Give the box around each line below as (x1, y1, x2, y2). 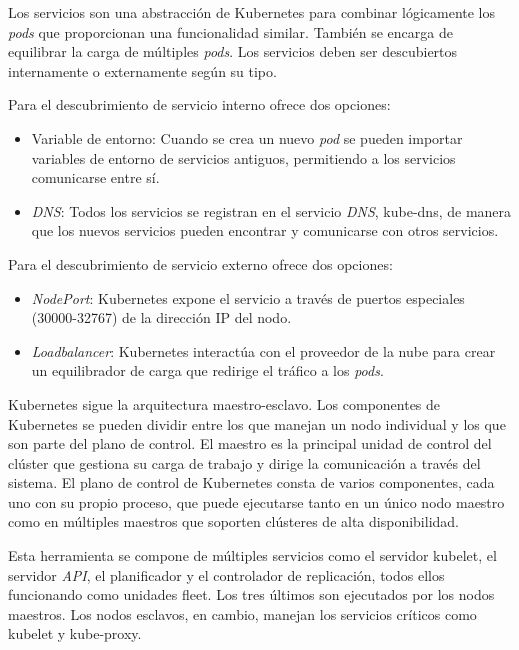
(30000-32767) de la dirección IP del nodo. (31, 307, 292, 328)
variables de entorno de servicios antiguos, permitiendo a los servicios (31, 147, 456, 168)
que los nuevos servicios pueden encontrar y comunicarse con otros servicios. (31, 220, 499, 241)
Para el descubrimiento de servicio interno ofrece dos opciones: (8, 94, 391, 115)
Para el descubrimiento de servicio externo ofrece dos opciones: (8, 253, 393, 274)
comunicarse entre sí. (31, 167, 160, 188)
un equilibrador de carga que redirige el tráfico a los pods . (31, 360, 384, 381)
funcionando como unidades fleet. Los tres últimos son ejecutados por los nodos (8, 584, 495, 605)
